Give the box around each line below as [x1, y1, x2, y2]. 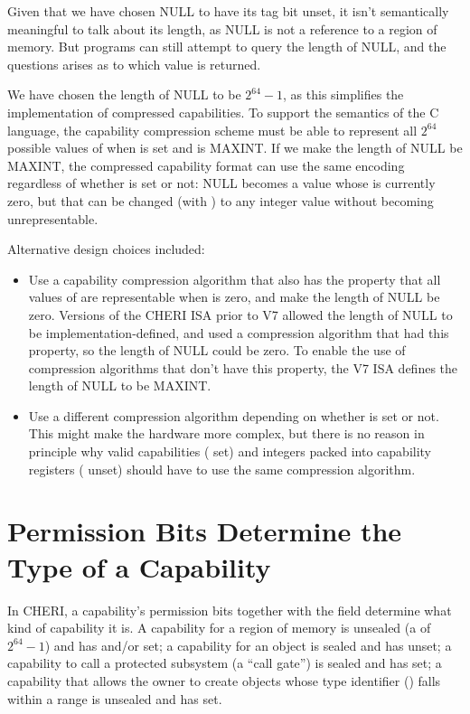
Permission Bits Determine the [7, 512, 402, 550]
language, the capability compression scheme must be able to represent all [7, 120, 418, 139]
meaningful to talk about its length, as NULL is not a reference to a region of [7, 19, 437, 38]
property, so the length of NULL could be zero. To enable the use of [28, 341, 406, 360]
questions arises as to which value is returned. [7, 54, 261, 73]
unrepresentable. [7, 209, 99, 228]
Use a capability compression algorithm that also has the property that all [28, 269, 441, 288]
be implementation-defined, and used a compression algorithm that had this [28, 323, 449, 342]
